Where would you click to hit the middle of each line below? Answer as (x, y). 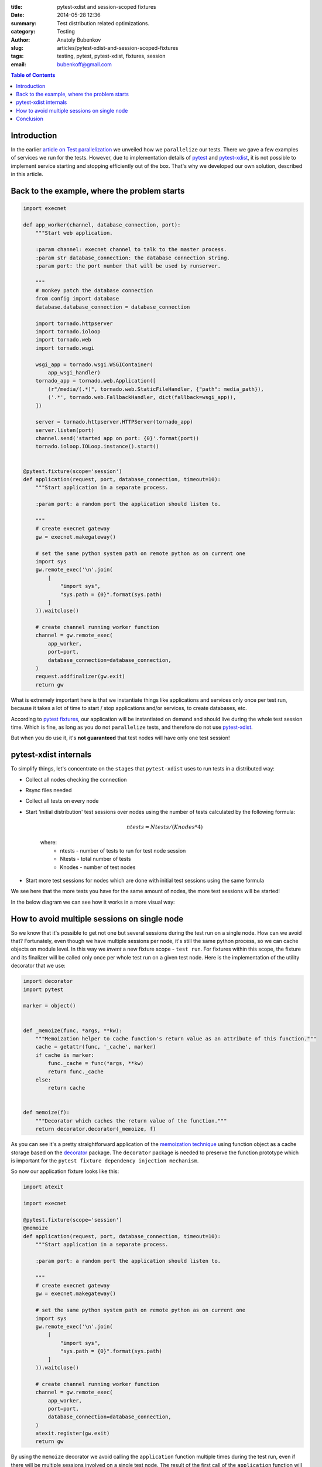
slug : (17, 48)
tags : (17, 56)
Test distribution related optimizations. (103, 23)
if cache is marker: (65, 1055)
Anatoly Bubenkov (79, 40)
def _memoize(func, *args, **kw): (73, 1030)
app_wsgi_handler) (74, 372)
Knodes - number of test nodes (98, 867)
